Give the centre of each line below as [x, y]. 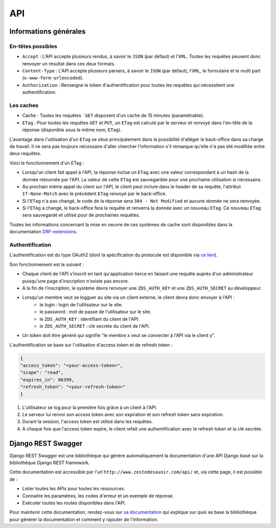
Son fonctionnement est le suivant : [47, 264]
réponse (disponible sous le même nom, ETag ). [72, 130]
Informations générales [48, 31]
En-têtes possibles [33, 46]
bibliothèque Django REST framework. [50, 463]
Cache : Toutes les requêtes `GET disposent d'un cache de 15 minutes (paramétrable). [113, 115]
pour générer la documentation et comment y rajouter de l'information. [84, 519]
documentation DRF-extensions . [43, 232]
